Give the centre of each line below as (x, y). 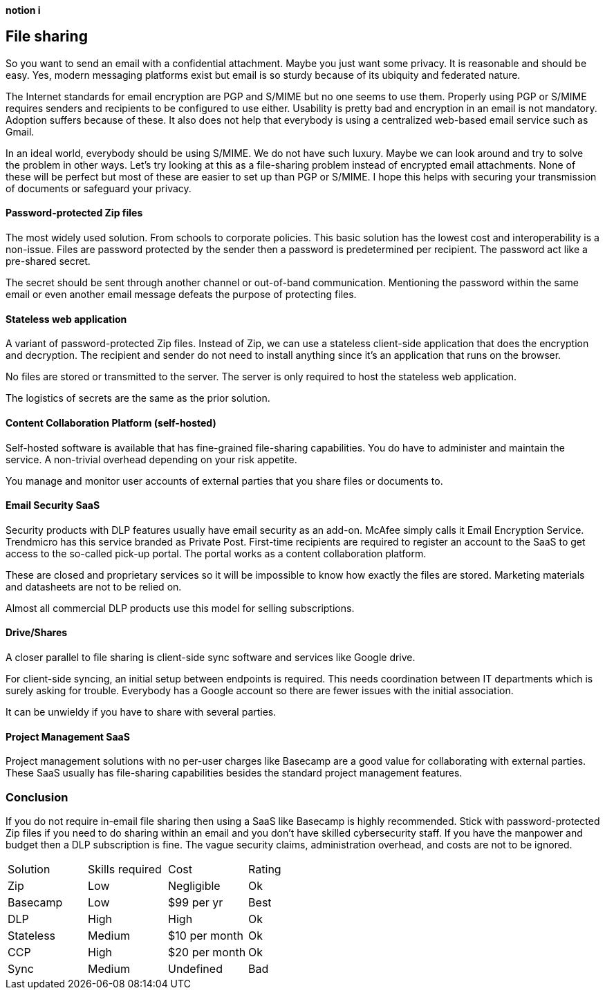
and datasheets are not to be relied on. (94, 586)
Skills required (125, 869)
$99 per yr (196, 902)
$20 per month (207, 952)
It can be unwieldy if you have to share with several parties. (141, 712)
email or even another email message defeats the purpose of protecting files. (181, 295)
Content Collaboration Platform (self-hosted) (111, 422)
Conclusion (37, 797)
